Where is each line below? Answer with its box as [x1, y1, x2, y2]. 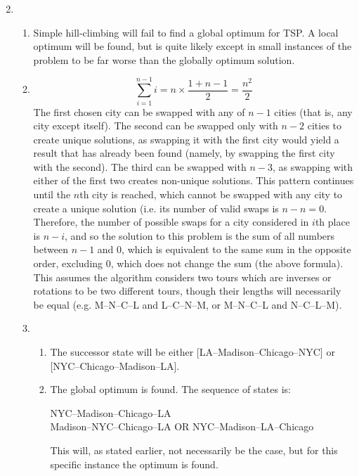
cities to [307, 118, 342, 133]
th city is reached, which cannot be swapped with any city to [79, 187, 343, 202]
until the [33, 187, 71, 202]
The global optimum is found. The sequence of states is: [50, 382, 291, 397]
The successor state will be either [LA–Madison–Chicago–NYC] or [50, 345, 335, 359]
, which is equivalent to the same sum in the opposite [122, 242, 351, 257]
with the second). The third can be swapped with [33, 159, 247, 174]
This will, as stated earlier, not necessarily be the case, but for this [50, 442, 338, 457]
